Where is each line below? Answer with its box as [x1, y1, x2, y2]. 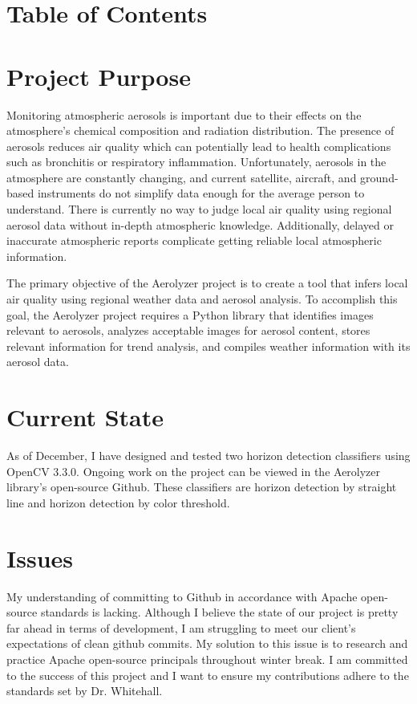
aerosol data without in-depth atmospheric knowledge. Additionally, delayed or [6, 216, 394, 233]
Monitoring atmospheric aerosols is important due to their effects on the [6, 106, 362, 123]
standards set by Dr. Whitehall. [6, 682, 163, 699]
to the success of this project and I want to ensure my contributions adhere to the [6, 666, 409, 683]
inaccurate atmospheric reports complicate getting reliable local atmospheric [6, 232, 382, 249]
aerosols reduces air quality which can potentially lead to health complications [6, 137, 391, 154]
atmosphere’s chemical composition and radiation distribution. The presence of [6, 122, 395, 139]
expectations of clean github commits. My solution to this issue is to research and [6, 635, 408, 652]
